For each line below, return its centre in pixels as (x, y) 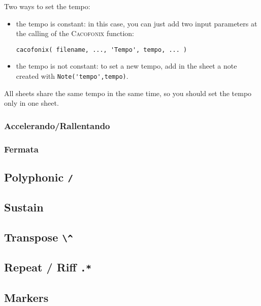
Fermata (21, 149)
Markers (26, 297)
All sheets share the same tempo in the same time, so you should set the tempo (128, 93)
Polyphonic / (39, 177)
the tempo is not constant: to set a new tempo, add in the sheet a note (126, 66)
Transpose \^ (39, 237)
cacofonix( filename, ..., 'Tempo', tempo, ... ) (102, 50)
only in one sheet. (31, 103)
